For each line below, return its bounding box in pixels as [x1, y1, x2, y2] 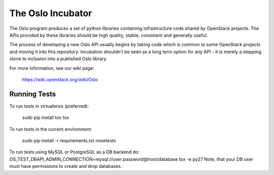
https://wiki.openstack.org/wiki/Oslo [22, 76, 98, 82]
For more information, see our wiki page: [9, 65, 94, 71]
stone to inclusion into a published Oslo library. [9, 56, 108, 62]
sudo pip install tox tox [22, 114, 70, 121]
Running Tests [9, 90, 56, 98]
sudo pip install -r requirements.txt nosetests [22, 137, 116, 144]
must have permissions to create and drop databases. [9, 163, 122, 169]
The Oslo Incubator [9, 8, 92, 19]
